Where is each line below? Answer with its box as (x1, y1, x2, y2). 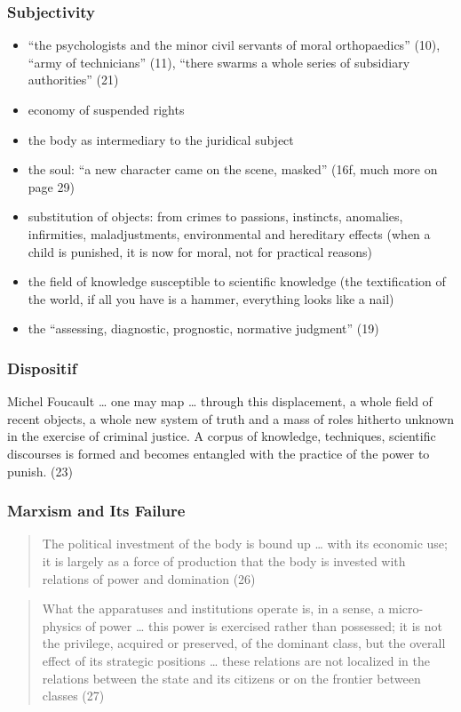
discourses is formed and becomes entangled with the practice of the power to (7, 444, 430, 462)
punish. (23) (7, 461, 73, 480)
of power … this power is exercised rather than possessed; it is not (85, 616, 442, 635)
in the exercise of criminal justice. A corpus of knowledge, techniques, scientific (7, 427, 436, 445)
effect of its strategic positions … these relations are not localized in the (42, 651, 430, 669)
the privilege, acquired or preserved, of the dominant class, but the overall (42, 634, 446, 652)
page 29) (28, 177, 75, 196)
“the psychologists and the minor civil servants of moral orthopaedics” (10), (28, 36, 441, 54)
